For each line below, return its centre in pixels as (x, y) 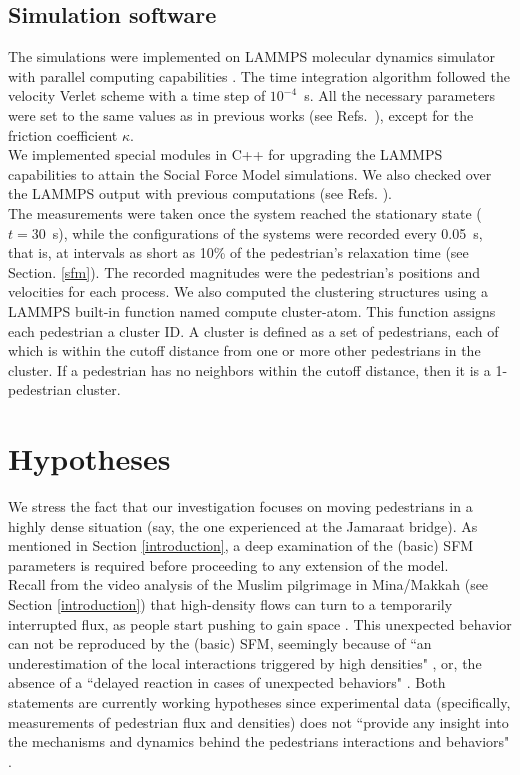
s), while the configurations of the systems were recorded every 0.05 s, (267, 232)
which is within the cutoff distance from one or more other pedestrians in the (244, 350)
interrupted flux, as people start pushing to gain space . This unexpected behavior (260, 623)
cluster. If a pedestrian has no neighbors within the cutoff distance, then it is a (249, 369)
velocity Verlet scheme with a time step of (137, 95)
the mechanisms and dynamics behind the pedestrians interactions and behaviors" (259, 741)
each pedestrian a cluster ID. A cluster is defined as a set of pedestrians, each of (253, 330)
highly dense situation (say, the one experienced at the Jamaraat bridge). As (243, 525)
